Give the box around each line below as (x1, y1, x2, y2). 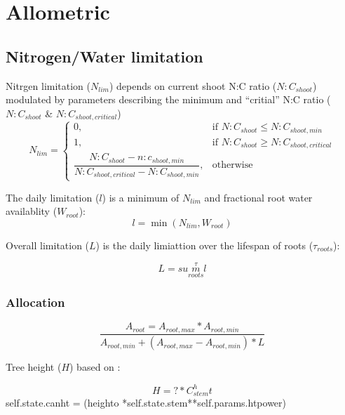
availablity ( (6, 204, 57, 218)
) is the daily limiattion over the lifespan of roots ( (95, 237, 313, 252)
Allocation (6, 293, 65, 310)
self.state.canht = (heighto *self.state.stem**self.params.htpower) (6, 395, 286, 409)
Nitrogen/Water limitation (6, 45, 203, 67)
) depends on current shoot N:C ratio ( (109, 78, 277, 93)
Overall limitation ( (6, 237, 90, 252)
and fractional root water (204, 190, 313, 204)
